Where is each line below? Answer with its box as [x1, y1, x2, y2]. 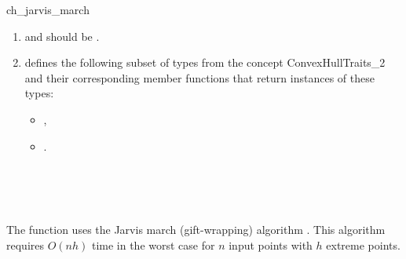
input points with [229, 236, 313, 253]
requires [6, 236, 44, 253]
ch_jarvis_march [6, 2, 90, 17]
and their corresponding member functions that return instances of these [24, 69, 375, 86]
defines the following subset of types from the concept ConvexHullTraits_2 [24, 54, 386, 71]
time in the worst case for [91, 236, 215, 253]
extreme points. [326, 236, 401, 253]
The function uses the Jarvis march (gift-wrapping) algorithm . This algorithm [6, 221, 386, 237]
